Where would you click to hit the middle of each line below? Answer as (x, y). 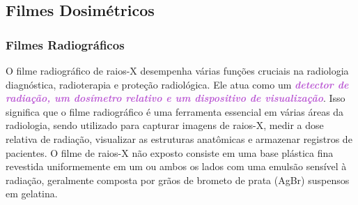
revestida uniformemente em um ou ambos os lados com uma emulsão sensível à (176, 166)
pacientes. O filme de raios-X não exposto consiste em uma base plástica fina (170, 152)
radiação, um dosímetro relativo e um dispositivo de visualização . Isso (176, 98)
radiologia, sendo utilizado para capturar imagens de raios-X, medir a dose (165, 125)
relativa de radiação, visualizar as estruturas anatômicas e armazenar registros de (179, 138)
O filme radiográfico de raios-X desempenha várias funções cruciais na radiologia (177, 70)
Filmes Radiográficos (65, 44)
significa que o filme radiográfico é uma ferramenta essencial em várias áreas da (175, 111)
